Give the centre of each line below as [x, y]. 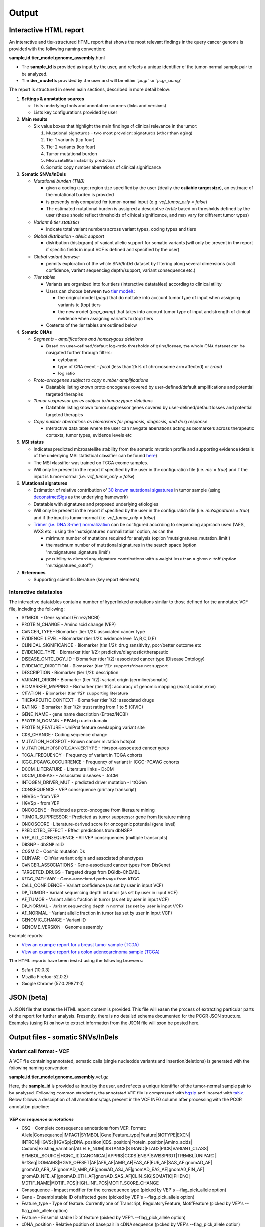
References [33, 572]
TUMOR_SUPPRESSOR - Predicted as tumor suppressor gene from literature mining [106, 817]
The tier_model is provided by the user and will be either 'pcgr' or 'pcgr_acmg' [101, 80]
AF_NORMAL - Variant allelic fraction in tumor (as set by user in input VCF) [97, 913]
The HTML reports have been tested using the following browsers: [76, 961]
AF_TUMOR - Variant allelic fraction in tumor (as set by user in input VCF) [95, 899]
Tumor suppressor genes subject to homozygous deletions [93, 400]
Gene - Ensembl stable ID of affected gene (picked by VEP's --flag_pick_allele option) [108, 1197]
